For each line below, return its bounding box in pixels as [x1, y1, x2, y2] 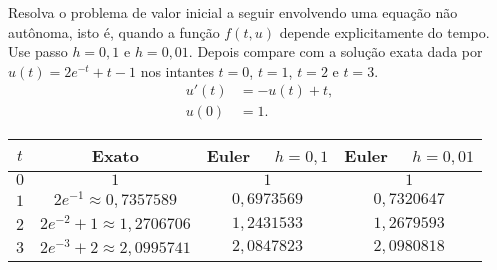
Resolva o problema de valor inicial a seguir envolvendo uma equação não [8, 2, 458, 22]
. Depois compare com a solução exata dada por [188, 41, 483, 62]
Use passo [8, 41, 68, 62]
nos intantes [140, 60, 214, 81]
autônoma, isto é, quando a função [8, 21, 220, 42]
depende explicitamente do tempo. [279, 21, 490, 42]
